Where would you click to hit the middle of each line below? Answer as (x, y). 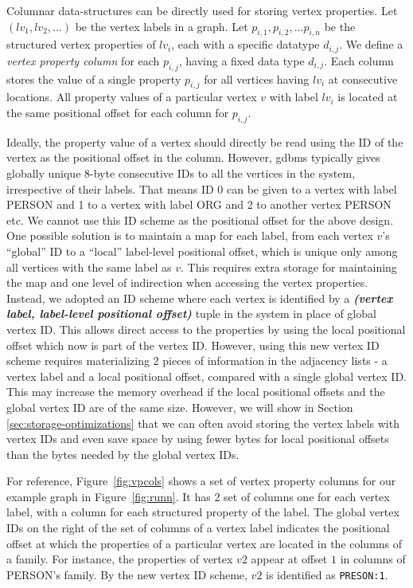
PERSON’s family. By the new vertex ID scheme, (127, 574)
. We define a (371, 44)
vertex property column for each (83, 60)
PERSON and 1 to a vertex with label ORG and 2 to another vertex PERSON (199, 204)
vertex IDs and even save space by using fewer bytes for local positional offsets (198, 439)
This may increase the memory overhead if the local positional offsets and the (196, 392)
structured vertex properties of (81, 44)
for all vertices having (257, 78)
